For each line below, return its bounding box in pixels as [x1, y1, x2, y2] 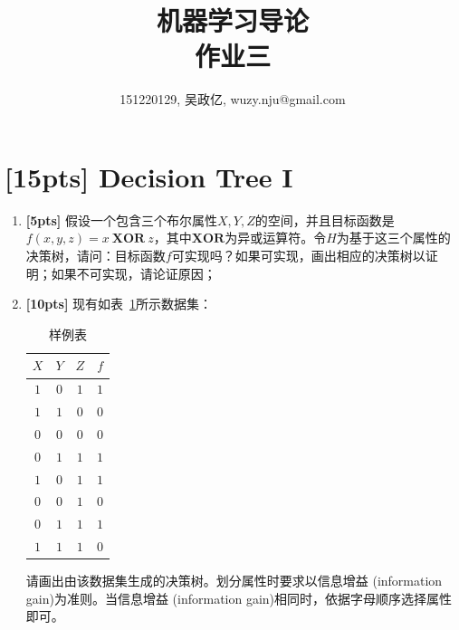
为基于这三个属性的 [336, 228, 451, 247]
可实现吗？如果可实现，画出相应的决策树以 [171, 246, 426, 265]
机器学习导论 [156, 2, 309, 39]
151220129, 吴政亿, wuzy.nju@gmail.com [120, 90, 346, 109]
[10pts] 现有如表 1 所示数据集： [25, 294, 213, 313]
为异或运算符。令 [225, 228, 327, 247]
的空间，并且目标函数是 [254, 210, 395, 229]
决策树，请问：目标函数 [25, 246, 166, 265]
